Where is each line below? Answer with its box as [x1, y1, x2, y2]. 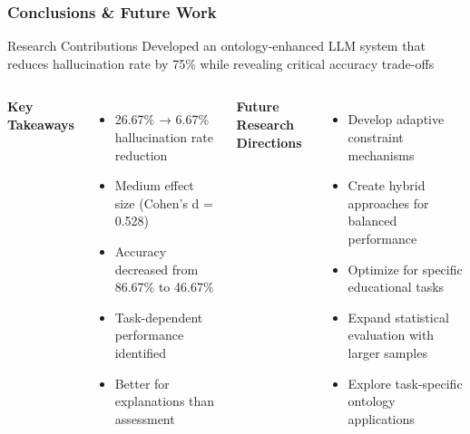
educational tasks [348, 277, 445, 296]
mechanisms [348, 145, 415, 164]
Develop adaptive [348, 110, 445, 129]
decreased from [114, 259, 199, 278]
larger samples [348, 342, 427, 362]
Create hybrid [348, 176, 426, 195]
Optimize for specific [348, 259, 463, 278]
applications [348, 409, 415, 428]
